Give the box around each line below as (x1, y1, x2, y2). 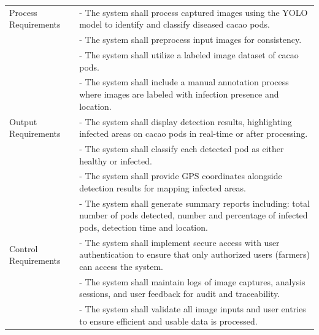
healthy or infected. (79, 154, 152, 167)
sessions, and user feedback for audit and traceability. (79, 287, 280, 300)
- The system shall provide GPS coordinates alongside (79, 169, 282, 182)
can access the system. (79, 260, 163, 273)
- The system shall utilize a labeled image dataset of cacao (79, 48, 299, 61)
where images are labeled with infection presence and (79, 88, 279, 101)
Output (9, 115, 37, 128)
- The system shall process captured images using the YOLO (79, 6, 308, 18)
